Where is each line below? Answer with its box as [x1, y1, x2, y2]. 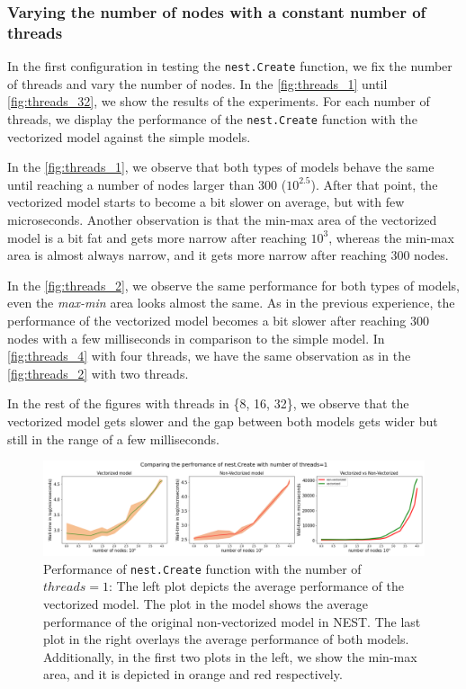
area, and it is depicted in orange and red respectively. [43, 665, 343, 684]
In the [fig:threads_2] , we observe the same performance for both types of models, [7, 275, 461, 294]
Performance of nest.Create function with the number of [43, 559, 362, 577]
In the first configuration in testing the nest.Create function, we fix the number [7, 57, 453, 76]
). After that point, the [310, 174, 438, 193]
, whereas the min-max [328, 228, 454, 246]
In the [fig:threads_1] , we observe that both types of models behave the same [7, 157, 435, 176]
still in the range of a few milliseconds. [7, 429, 220, 448]
